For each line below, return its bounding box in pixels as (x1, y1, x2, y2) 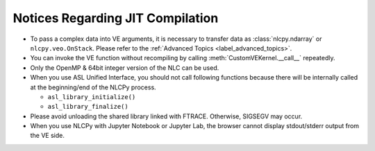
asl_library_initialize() (47, 93, 136, 100)
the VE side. (30, 132, 65, 140)
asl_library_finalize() (47, 103, 128, 111)
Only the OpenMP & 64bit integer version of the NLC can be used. (30, 63, 219, 72)
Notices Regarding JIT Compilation (12, 10, 219, 26)
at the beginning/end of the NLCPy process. (30, 83, 156, 91)
